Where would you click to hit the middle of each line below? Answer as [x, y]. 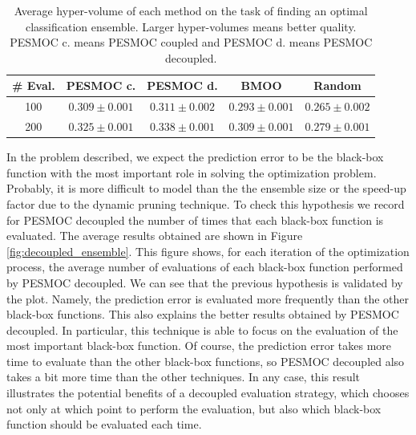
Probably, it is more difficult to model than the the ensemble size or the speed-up [206, 188]
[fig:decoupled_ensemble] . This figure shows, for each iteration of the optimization [208, 251]
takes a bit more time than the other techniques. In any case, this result [184, 377]
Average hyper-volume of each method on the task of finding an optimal [191, 10]
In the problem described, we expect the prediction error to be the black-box [195, 157]
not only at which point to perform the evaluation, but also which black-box [194, 408]
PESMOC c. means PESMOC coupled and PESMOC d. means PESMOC [191, 42]
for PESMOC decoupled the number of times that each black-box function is [195, 220]
